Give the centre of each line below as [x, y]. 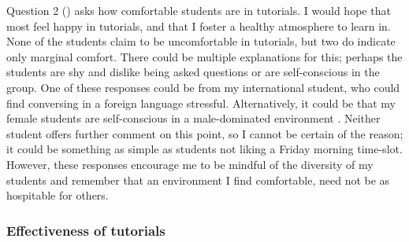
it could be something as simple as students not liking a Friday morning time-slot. [204, 149]
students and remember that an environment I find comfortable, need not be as [198, 180]
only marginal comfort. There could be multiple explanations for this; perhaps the [204, 56]
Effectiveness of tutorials [86, 230]
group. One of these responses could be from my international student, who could [203, 87]
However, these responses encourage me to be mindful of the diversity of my [190, 164]
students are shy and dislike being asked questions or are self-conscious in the [193, 72]
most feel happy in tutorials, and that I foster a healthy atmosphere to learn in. [199, 26]
